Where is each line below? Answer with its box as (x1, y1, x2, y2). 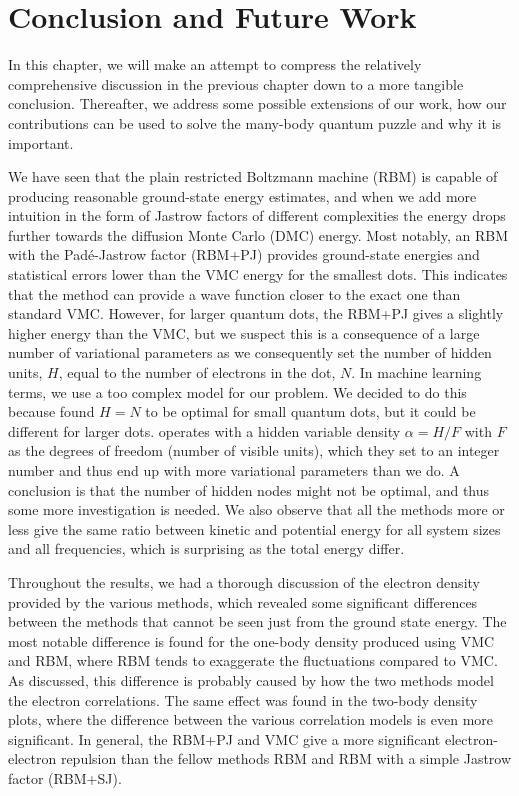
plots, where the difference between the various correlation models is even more (8, 709, 494, 730)
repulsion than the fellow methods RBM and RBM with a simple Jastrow (60, 748, 512, 769)
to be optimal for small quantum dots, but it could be (145, 401, 476, 422)
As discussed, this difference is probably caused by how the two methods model (8, 669, 494, 690)
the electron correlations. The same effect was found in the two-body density (8, 689, 478, 710)
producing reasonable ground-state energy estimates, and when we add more (8, 185, 477, 206)
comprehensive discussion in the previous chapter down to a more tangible (8, 73, 464, 94)
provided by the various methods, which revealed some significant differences (8, 591, 478, 612)
